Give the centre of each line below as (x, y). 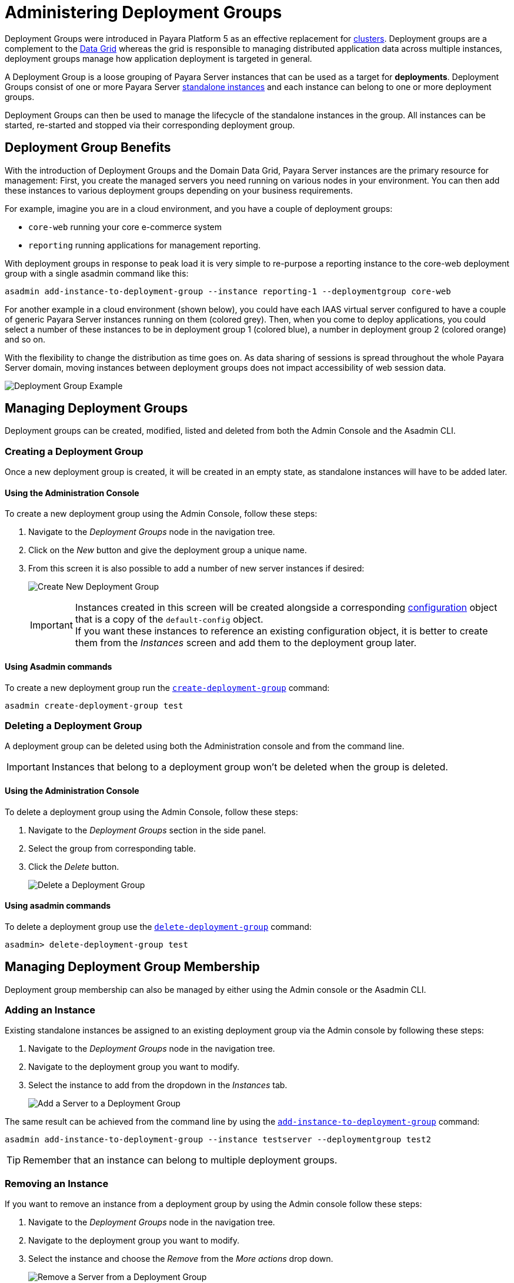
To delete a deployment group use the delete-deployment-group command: (158, 926)
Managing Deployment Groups (96, 408)
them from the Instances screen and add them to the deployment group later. (246, 643)
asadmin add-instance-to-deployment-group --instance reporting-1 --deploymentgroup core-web (228, 291)
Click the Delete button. (74, 866)
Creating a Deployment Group (74, 451)
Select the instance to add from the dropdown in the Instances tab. (158, 1085)
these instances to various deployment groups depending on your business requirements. (179, 190)
